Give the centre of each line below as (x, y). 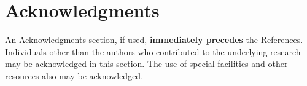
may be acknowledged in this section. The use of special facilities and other (146, 64)
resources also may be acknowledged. (74, 75)
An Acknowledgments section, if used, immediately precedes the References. (154, 40)
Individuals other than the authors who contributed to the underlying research (153, 51)
